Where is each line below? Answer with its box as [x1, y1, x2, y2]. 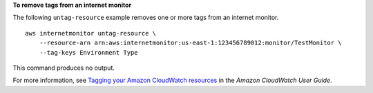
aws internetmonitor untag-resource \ [25, 29, 157, 37]
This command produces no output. [12, 64, 115, 72]
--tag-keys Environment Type [39, 49, 138, 56]
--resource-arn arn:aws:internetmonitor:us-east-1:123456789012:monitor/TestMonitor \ [39, 39, 342, 47]
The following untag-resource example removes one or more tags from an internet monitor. [12, 14, 279, 22]
